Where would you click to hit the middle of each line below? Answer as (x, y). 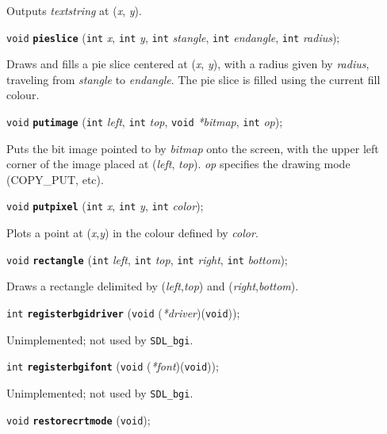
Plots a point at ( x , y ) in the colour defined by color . (132, 233)
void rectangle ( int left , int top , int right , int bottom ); (147, 259)
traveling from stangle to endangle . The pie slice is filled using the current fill (193, 79)
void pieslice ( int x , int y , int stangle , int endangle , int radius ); (173, 37)
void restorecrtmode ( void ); (79, 419)
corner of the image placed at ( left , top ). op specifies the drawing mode (178, 164)
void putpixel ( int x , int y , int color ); (105, 206)
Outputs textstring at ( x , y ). (74, 10)
